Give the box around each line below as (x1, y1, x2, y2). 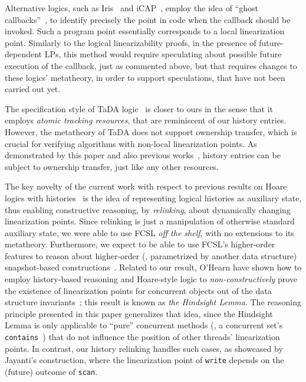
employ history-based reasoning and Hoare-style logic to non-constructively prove (5, 273, 298, 285)
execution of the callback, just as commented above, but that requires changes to (5, 59, 297, 71)
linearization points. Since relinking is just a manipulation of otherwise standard (5, 215, 295, 227)
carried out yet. (5, 83, 61, 95)
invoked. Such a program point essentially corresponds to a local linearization (5, 25, 285, 37)
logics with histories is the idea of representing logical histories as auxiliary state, (5, 191, 302, 204)
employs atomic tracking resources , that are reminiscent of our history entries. (5, 114, 287, 126)
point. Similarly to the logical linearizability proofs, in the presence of (5, 36, 256, 48)
